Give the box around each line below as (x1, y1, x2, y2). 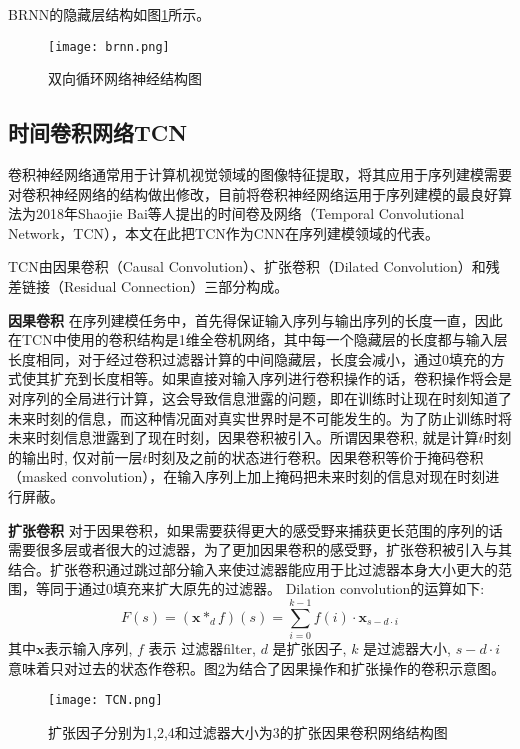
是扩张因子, (272, 638, 347, 659)
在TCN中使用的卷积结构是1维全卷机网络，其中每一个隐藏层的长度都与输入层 (8, 329, 508, 350)
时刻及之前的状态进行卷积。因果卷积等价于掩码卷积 (147, 446, 484, 467)
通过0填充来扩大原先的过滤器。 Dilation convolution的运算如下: (77, 578, 485, 599)
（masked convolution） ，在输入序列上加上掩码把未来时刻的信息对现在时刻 (8, 466, 486, 487)
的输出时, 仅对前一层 (8, 446, 143, 467)
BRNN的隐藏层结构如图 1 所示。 (8, 4, 211, 24)
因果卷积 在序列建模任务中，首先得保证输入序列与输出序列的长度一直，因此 (8, 309, 503, 330)
